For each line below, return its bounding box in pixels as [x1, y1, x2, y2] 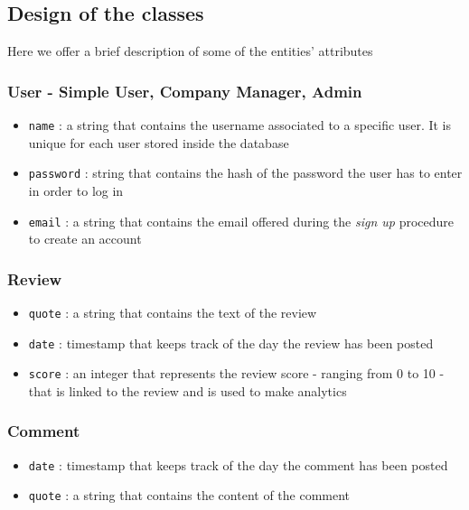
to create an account [28, 229, 142, 248]
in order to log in [28, 181, 124, 199]
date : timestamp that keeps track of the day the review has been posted [28, 333, 434, 352]
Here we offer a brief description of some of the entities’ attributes [7, 42, 373, 60]
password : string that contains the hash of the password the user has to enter [28, 163, 463, 182]
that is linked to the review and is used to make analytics [28, 381, 347, 400]
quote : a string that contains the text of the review [28, 302, 317, 321]
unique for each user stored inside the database [28, 133, 289, 152]
